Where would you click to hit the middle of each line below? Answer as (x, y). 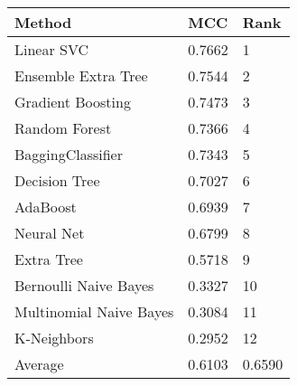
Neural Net (50, 233)
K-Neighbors (54, 338)
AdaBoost (46, 207)
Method (43, 22)
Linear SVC (52, 49)
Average (39, 364)
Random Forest (63, 128)
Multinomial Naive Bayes (94, 311)
